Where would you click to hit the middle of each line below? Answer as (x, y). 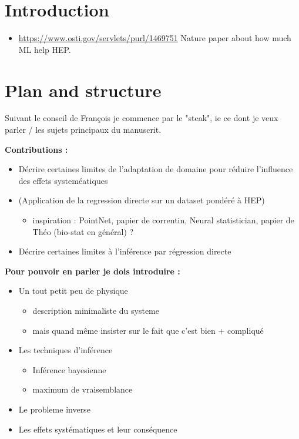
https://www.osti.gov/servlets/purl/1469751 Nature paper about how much (155, 38)
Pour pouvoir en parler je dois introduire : (93, 271)
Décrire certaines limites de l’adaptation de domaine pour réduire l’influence (156, 169)
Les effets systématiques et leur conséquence (98, 429)
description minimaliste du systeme (96, 310)
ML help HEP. (45, 49)
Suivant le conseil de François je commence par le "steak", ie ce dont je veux (142, 118)
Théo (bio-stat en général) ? (83, 231)
